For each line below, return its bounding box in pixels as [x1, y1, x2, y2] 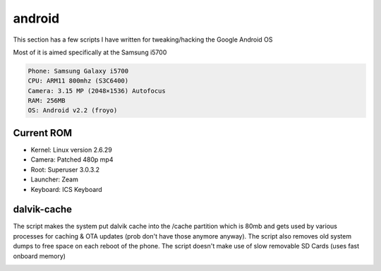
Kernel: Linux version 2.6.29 [30, 145, 112, 154]
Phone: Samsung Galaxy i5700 [28, 67, 129, 75]
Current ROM [13, 127, 73, 139]
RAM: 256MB [28, 97, 66, 105]
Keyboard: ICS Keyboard [30, 185, 102, 193]
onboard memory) [13, 251, 66, 260]
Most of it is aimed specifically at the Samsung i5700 [13, 48, 167, 56]
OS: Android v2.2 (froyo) [28, 107, 118, 114]
